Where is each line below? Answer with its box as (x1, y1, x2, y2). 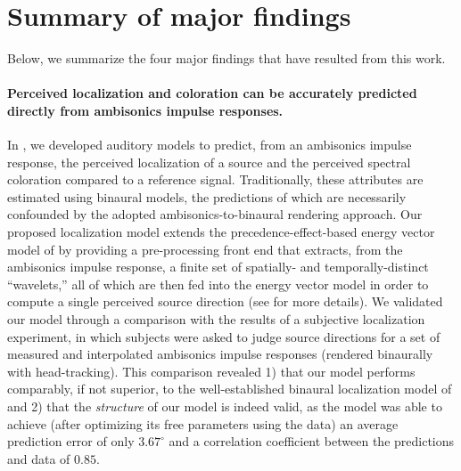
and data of (7, 449, 70, 467)
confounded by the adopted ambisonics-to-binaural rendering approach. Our (7, 205, 423, 223)
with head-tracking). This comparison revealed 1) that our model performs (7, 361, 416, 380)
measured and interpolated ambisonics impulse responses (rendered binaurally (7, 345, 433, 363)
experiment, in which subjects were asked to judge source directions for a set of (7, 327, 440, 345)
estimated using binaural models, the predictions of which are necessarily (7, 187, 407, 206)
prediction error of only (7, 432, 135, 451)
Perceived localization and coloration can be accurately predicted (7, 84, 417, 102)
